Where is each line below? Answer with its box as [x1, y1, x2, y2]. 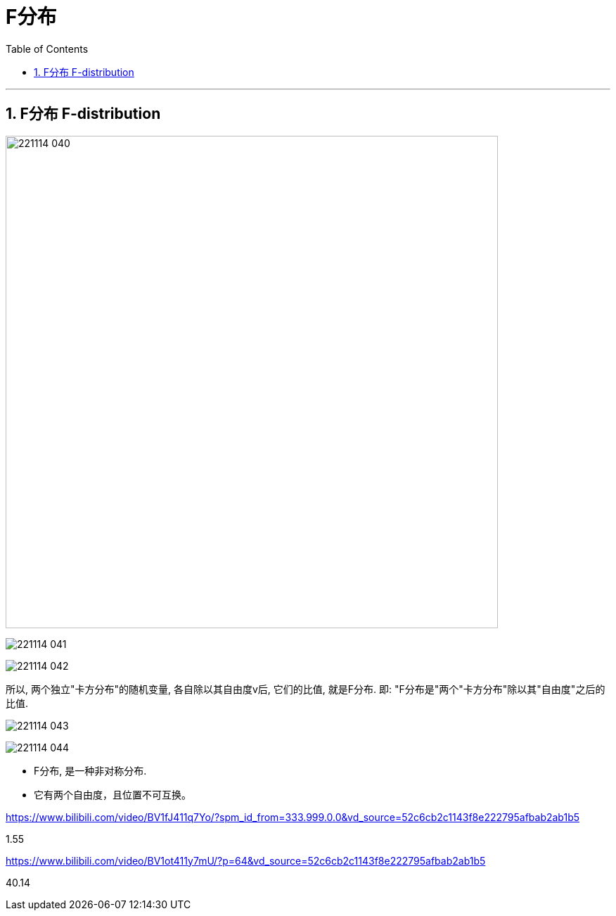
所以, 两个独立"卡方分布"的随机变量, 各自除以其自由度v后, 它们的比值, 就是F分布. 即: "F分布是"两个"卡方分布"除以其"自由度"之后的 [6, 682, 605, 695]
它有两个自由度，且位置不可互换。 [34, 788, 191, 801]
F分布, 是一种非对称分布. [34, 764, 147, 777]
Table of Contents [6, 42, 89, 55]
